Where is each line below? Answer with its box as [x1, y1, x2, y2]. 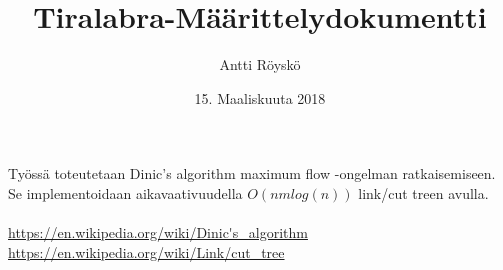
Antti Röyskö [219, 54, 301, 75]
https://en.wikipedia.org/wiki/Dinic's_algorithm [8, 222, 308, 243]
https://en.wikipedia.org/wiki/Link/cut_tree [8, 241, 285, 262]
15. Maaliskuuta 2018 [194, 87, 326, 108]
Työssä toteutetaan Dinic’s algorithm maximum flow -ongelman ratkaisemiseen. [8, 163, 496, 184]
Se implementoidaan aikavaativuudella [8, 182, 243, 203]
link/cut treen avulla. [358, 182, 489, 203]
